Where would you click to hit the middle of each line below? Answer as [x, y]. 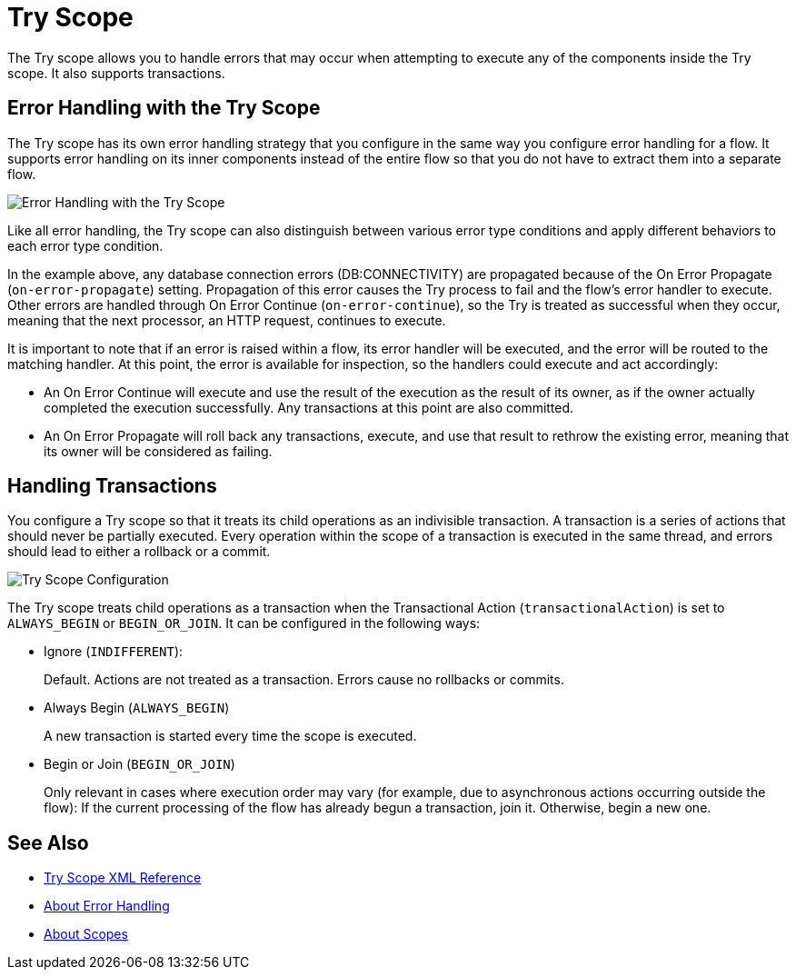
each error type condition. [85, 245]
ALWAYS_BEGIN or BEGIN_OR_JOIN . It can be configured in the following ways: [244, 623]
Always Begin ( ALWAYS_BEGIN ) [137, 708]
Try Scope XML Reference [123, 878]
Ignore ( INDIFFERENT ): [114, 652]
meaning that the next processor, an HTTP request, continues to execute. [227, 320]
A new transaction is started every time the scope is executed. [230, 736]
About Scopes [86, 934]
